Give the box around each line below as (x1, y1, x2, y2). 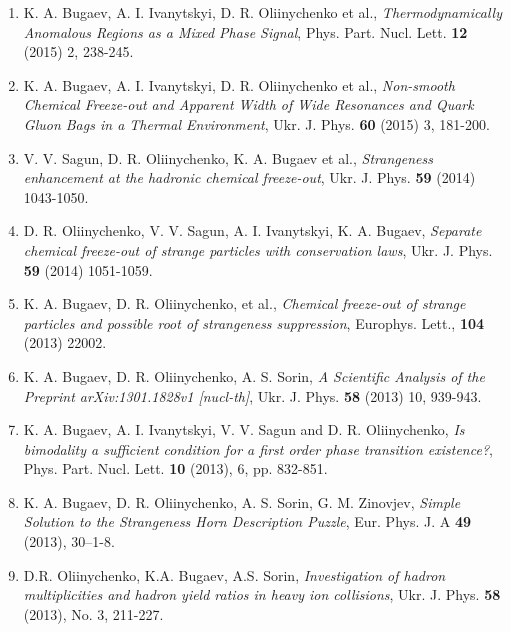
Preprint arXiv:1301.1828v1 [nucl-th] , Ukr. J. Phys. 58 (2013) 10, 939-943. (23, 385, 482, 406)
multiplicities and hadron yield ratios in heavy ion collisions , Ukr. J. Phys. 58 (23, 584, 501, 605)
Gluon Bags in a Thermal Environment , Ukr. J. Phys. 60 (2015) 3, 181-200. (23, 113, 490, 134)
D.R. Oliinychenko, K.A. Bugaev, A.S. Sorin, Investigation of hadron (23, 564, 446, 585)
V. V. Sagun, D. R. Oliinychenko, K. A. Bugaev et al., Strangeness (23, 147, 433, 168)
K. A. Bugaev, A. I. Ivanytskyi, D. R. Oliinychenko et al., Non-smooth (23, 74, 455, 95)
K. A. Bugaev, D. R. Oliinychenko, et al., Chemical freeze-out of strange (23, 293, 466, 314)
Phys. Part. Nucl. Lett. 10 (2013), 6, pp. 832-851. (23, 458, 328, 479)
